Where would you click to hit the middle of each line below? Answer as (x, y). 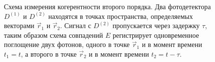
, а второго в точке (49, 54)
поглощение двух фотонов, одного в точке (67, 44)
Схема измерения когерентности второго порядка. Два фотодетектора (107, 6)
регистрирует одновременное (156, 35)
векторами (19, 25)
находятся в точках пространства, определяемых (121, 16)
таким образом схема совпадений (54, 35)
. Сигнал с (76, 25)
